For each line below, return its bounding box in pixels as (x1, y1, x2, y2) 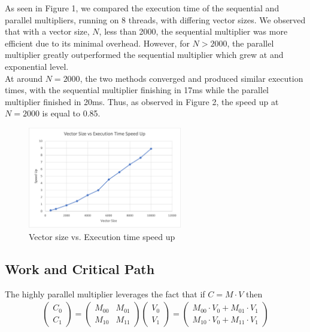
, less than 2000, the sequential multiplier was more (99, 25, 288, 38)
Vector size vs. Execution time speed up (29, 230, 175, 242)
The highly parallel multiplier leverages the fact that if (5, 287, 205, 300)
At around (5, 72, 43, 84)
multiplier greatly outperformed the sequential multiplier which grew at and (5, 48, 284, 61)
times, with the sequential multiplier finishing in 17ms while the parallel (5, 84, 269, 96)
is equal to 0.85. (42, 107, 101, 119)
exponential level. (5, 60, 69, 72)
